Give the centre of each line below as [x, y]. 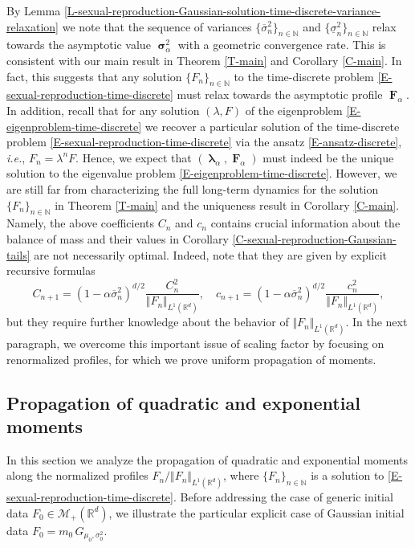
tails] [18, 254]
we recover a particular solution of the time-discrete [272, 126]
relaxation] [33, 26]
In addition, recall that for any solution [103, 110]
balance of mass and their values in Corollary [118, 238]
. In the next [376, 322]
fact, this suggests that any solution [94, 76]
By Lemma [34, 10]
